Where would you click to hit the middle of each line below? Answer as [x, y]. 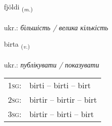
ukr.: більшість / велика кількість [56, 27]
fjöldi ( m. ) [19, 7]
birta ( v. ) [17, 45]
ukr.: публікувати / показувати [52, 65]
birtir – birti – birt [62, 114]
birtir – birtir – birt [63, 99]
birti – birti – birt [60, 85]
